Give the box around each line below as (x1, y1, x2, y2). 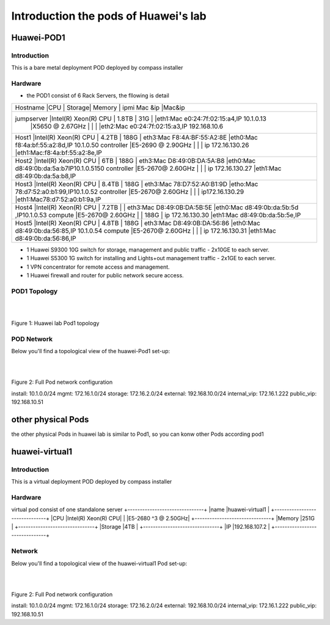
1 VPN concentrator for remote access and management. (26, 263, 170, 271)
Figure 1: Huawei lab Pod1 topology (11, 319, 100, 327)
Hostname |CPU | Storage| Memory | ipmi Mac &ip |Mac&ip (15, 103, 186, 111)
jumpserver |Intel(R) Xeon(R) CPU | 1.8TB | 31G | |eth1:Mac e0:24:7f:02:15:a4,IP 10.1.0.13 (15, 114, 267, 122)
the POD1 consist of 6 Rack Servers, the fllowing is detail (26, 92, 169, 99)
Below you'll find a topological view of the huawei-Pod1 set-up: (11, 348, 170, 355)
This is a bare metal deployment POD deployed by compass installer (11, 64, 183, 72)
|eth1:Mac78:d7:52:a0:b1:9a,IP (15, 195, 101, 203)
